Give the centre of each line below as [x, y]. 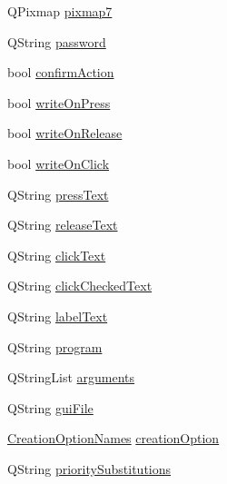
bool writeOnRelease [65, 133]
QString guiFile [50, 407]
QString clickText [57, 255]
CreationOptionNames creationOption [113, 438]
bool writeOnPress [59, 102]
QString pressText [58, 194]
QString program [55, 346]
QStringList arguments [71, 377]
